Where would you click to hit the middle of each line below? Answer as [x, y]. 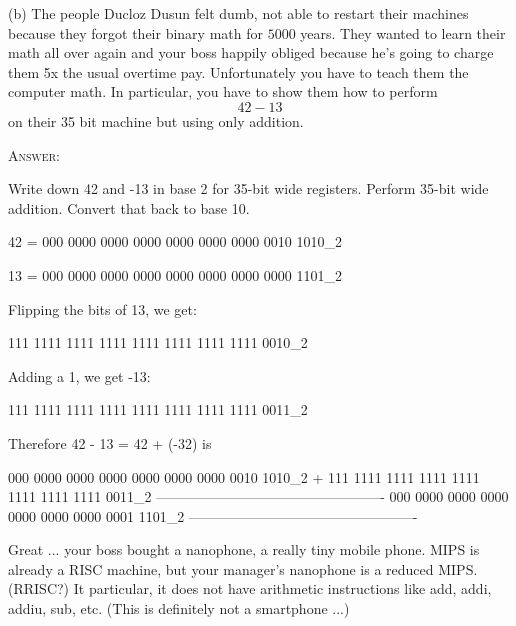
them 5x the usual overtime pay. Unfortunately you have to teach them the [238, 71]
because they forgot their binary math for [135, 32]
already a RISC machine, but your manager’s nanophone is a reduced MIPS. [243, 568]
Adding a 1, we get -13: [79, 375]
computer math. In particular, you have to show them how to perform [223, 91]
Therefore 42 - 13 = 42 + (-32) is [110, 442]
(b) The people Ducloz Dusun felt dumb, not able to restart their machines [238, 13]
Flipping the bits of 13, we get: [102, 308]
